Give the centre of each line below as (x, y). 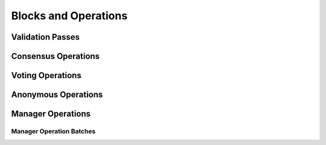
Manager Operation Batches (53, 131)
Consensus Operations (55, 56)
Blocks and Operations (69, 16)
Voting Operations (46, 76)
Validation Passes (46, 37)
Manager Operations (51, 114)
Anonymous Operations (57, 95)
